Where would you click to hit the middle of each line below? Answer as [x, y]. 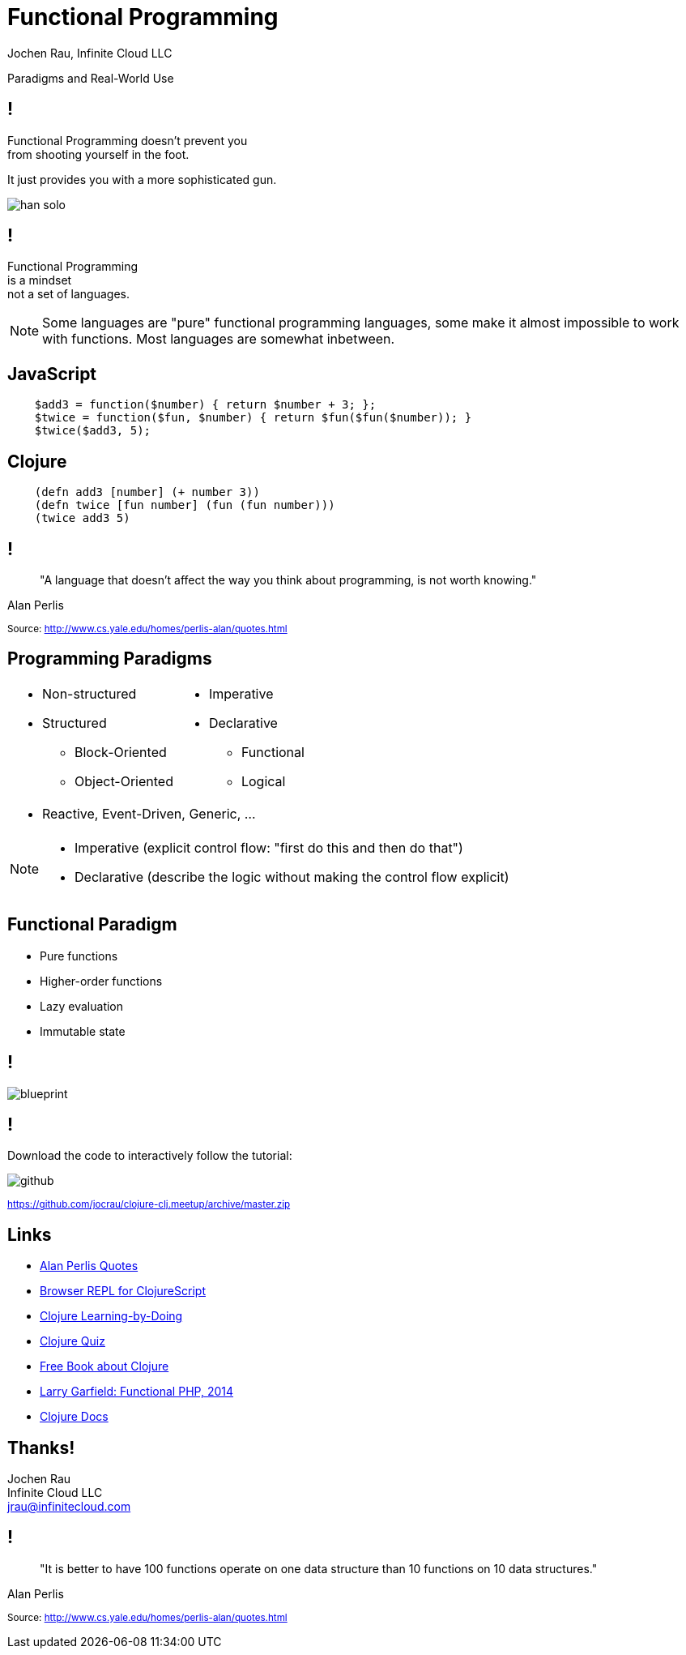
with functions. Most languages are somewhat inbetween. [219, 339]
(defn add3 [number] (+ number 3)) [147, 492]
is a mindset [40, 280]
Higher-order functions [101, 981]
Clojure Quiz [72, 1341]
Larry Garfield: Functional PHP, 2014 [137, 1392]
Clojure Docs [74, 1417]
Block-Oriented [121, 752]
